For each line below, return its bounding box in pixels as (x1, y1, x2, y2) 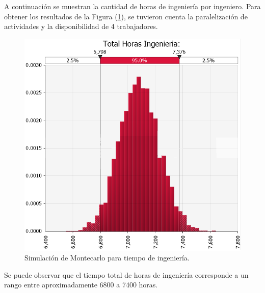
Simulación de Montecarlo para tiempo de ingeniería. (24, 252, 190, 263)
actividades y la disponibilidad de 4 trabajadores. (4, 21, 158, 32)
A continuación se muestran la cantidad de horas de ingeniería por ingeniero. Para (4, 1, 261, 11)
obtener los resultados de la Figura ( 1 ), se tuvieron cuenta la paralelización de (4, 11, 248, 21)
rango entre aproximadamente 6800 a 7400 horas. (4, 279, 158, 290)
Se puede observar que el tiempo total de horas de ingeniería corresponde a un (4, 269, 249, 280)
